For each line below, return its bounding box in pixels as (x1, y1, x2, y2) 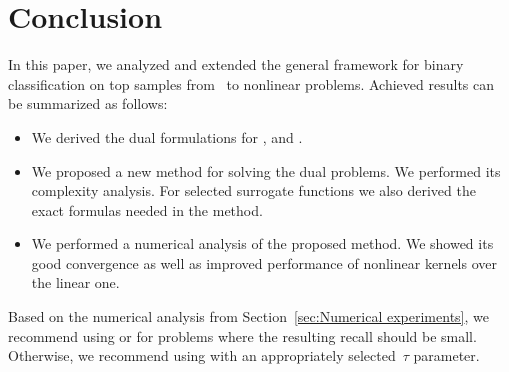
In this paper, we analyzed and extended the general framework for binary (8, 54, 464, 75)
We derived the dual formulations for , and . (31, 126, 303, 147)
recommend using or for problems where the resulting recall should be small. (8, 325, 477, 346)
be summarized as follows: (8, 93, 168, 114)
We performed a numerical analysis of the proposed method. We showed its (31, 233, 494, 254)
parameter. (413, 345, 480, 366)
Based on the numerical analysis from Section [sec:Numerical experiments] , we (8, 306, 489, 327)
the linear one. (31, 272, 120, 293)
